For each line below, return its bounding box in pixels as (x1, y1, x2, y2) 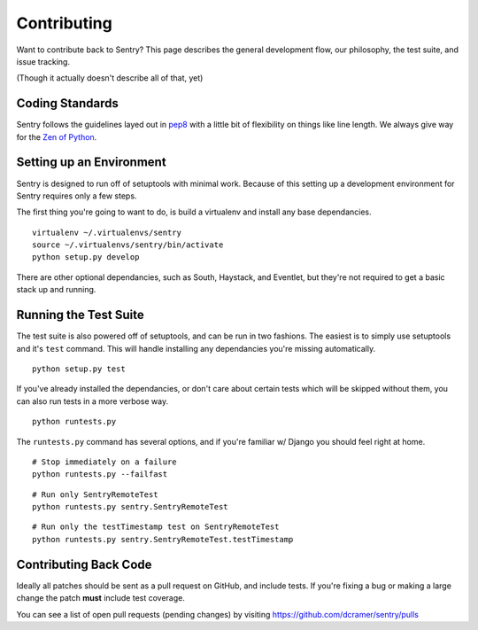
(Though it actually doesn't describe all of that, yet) (16, 73, 204, 83)
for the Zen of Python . (16, 131, 97, 142)
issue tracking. (16, 56, 71, 66)
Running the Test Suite (16, 307, 145, 323)
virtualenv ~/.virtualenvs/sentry (32, 227, 181, 237)
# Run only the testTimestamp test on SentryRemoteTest (32, 522, 280, 532)
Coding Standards (16, 96, 119, 111)
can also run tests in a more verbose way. (16, 395, 168, 407)
